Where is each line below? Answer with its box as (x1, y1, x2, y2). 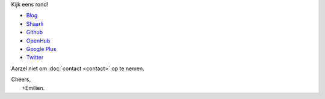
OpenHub (26, 37, 51, 44)
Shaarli (26, 20, 44, 27)
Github (26, 29, 43, 36)
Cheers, (11, 76, 31, 83)
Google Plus (26, 45, 57, 52)
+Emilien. (22, 84, 45, 91)
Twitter (26, 54, 44, 61)
